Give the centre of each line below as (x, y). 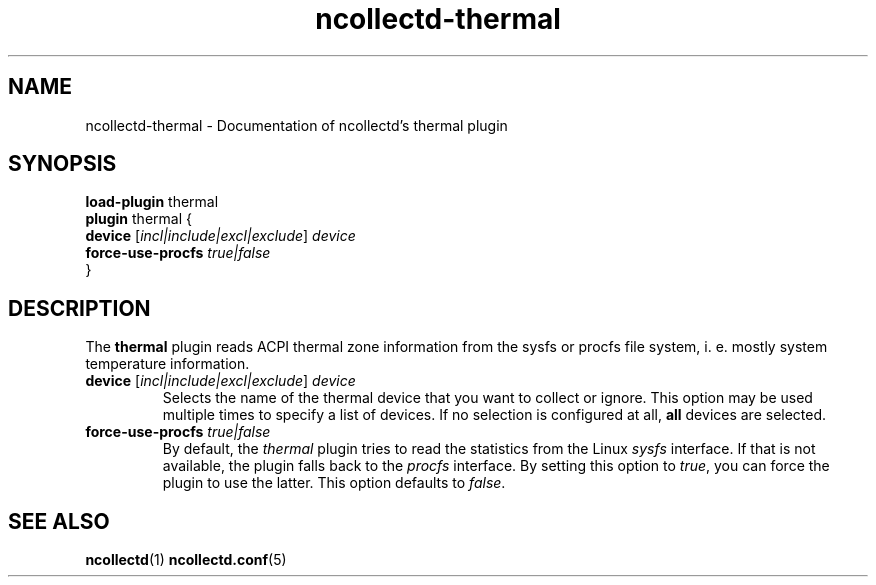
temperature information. (167, 364)
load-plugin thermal (152, 202)
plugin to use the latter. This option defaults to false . (334, 483)
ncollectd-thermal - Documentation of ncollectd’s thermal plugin (296, 125)
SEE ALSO (59, 521)
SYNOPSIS (62, 164)
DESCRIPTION (79, 308)
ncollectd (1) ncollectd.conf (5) (186, 560)
